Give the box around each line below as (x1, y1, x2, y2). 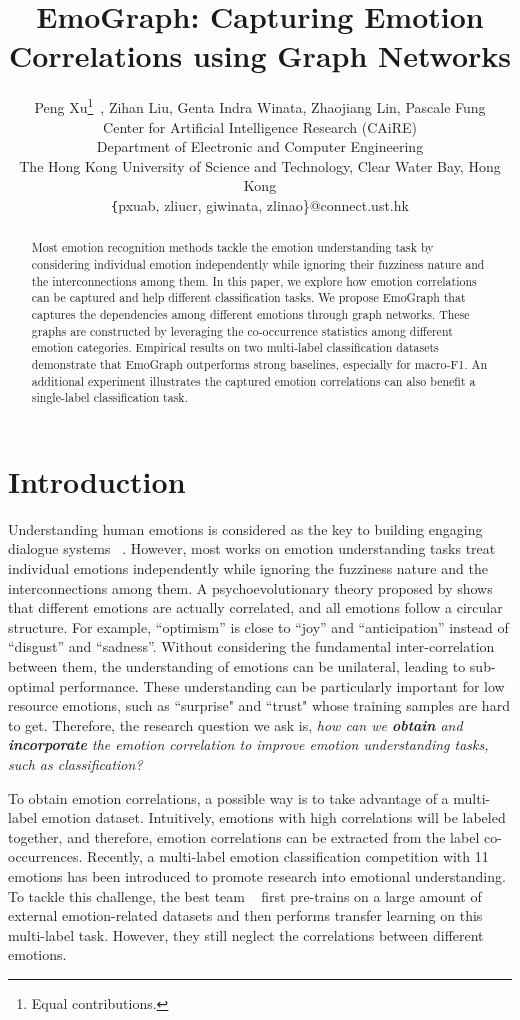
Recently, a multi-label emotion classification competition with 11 (87, 846, 489, 867)
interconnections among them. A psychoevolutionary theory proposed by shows (8, 577, 493, 598)
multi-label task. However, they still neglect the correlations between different (8, 924, 484, 945)
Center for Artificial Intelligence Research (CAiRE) (103, 116, 417, 137)
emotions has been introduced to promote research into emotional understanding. (8, 865, 506, 886)
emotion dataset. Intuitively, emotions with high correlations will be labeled (41, 807, 506, 828)
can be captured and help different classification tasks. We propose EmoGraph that (31, 289, 466, 306)
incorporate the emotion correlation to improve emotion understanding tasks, (8, 734, 489, 755)
